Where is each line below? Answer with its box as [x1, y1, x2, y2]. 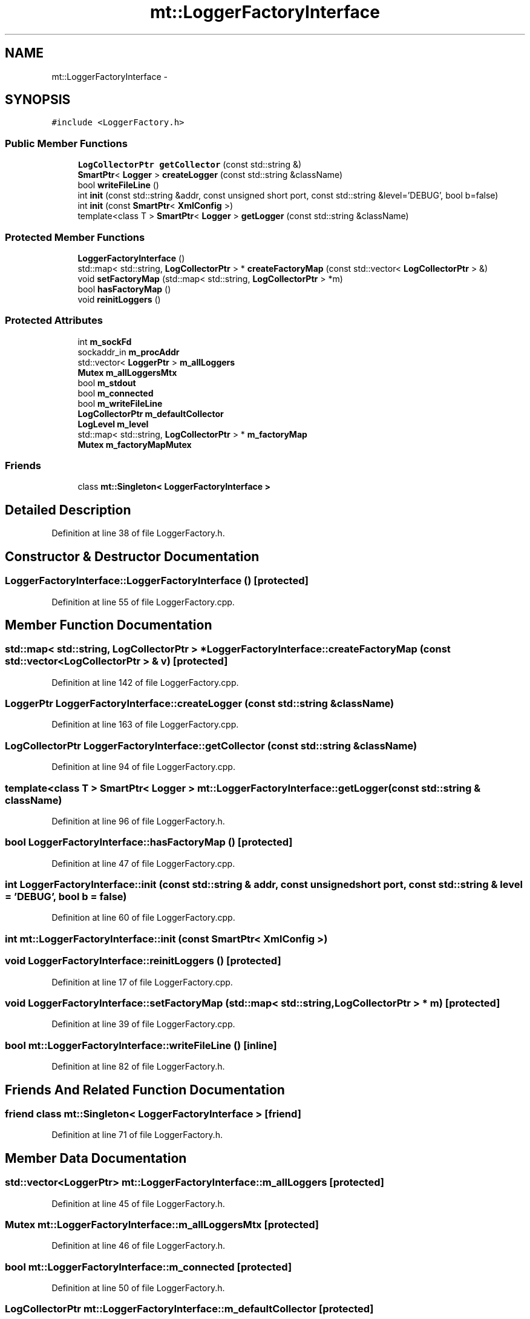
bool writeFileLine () [77, 180, 159, 191]
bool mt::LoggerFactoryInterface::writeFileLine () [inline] [5, 1039, 277, 1051]
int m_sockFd [77, 336, 132, 347]
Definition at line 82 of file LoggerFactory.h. [51, 1061, 225, 1072]
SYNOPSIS [5, 92, 71, 108]
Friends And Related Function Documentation [5, 1082, 285, 1097]
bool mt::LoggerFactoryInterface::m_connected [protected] [5, 1260, 292, 1273]
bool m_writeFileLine [77, 398, 163, 409]
